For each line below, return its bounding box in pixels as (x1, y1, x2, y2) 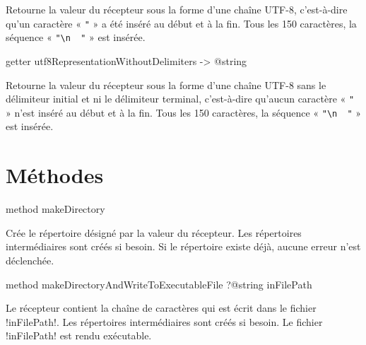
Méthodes (6, 160, 104, 189)
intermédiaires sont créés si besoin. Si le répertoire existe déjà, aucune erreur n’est (6, 239, 361, 254)
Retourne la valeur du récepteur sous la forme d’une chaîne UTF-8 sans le (6, 77, 326, 92)
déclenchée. (6, 252, 54, 267)
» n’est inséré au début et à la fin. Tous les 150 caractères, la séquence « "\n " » (6, 105, 362, 119)
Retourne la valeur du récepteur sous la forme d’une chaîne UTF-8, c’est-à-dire (6, 2, 348, 16)
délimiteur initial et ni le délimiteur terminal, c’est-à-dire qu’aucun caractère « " (6, 91, 355, 106)
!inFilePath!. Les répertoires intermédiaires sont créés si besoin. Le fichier (6, 314, 323, 329)
